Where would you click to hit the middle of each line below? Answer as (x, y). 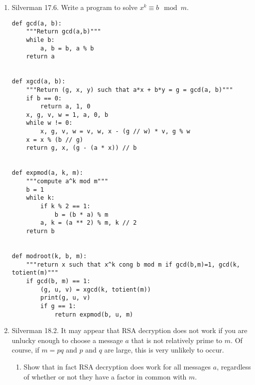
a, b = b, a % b (67, 48)
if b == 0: (44, 98)
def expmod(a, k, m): (47, 173)
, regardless (234, 367)
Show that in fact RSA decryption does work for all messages (117, 367)
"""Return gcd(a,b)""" (64, 32)
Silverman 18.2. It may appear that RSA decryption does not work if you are (129, 330)
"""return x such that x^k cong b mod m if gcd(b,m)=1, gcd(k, (133, 264)
